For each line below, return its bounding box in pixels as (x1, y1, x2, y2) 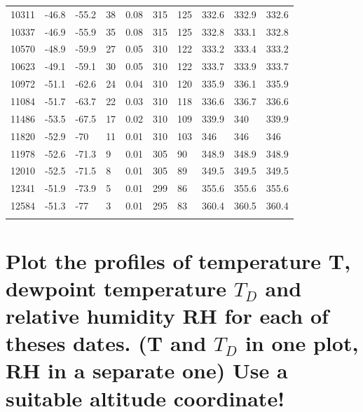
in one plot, (245, 329, 359, 357)
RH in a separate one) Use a (6, 356, 288, 385)
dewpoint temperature (6, 273, 226, 302)
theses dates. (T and (6, 329, 207, 357)
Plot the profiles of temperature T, (6, 246, 351, 275)
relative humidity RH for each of (6, 301, 329, 329)
